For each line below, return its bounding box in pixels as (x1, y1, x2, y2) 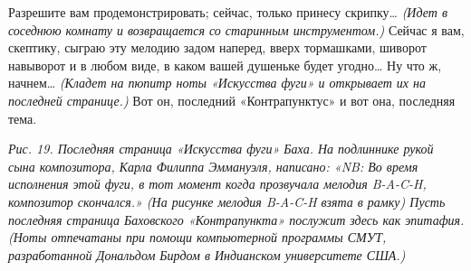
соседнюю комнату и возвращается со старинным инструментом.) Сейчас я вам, (8, 20, 465, 39)
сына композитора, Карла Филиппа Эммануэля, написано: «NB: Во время (8, 156, 418, 175)
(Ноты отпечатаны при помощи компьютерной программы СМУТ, (8, 228, 387, 247)
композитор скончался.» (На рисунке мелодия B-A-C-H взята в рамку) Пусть (8, 192, 446, 210)
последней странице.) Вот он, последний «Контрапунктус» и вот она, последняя (8, 90, 456, 109)
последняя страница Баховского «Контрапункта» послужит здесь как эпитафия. (8, 210, 465, 229)
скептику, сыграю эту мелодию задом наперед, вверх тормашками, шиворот (8, 38, 427, 57)
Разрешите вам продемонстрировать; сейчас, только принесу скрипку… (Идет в (8, 3, 447, 21)
